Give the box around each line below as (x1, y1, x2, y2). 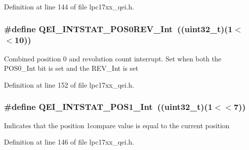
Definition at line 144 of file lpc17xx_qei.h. (4, 1, 134, 11)
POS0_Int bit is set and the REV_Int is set (4, 63, 138, 73)
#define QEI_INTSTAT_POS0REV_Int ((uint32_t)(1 (4, 22, 233, 35)
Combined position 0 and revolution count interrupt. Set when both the (4, 53, 222, 63)
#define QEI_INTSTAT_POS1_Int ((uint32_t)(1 (4, 100, 213, 113)
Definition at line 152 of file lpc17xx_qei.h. (4, 79, 134, 90)
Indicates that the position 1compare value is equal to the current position (4, 120, 230, 130)
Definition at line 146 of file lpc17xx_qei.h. (4, 137, 134, 147)
